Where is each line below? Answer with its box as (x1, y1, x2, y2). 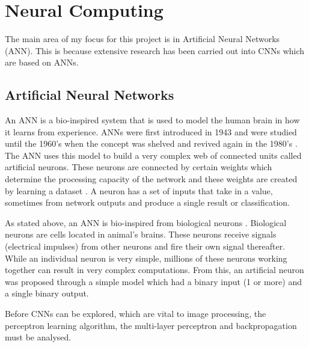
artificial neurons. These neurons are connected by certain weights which (5, 161, 272, 173)
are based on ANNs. (5, 56, 79, 69)
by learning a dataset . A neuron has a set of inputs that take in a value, (5, 184, 273, 197)
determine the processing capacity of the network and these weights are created (5, 173, 298, 185)
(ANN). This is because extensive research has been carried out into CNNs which (5, 44, 305, 57)
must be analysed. (5, 331, 72, 343)
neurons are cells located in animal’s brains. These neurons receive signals (5, 228, 277, 241)
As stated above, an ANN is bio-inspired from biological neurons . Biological (5, 216, 287, 229)
